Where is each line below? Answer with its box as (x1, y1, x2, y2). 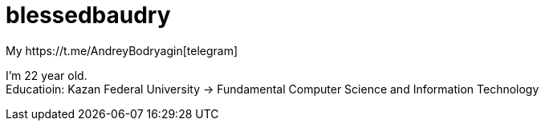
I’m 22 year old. (6, 68, 87, 82)
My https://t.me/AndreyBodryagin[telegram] (6, 43, 238, 58)
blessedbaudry (6, 2, 171, 29)
